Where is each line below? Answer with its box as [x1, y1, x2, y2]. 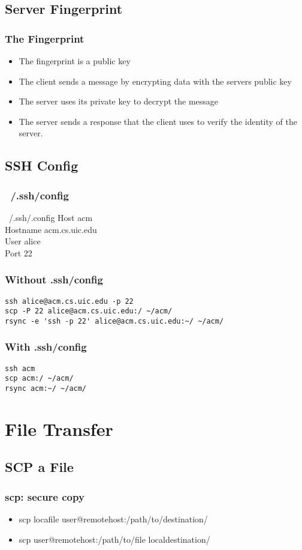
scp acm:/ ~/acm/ [5, 374, 74, 383]
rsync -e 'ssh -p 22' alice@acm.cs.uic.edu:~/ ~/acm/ [5, 316, 224, 325]
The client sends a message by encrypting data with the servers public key [19, 74, 292, 87]
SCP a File [5, 458, 74, 476]
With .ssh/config [5, 339, 87, 354]
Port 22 [5, 246, 32, 259]
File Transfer [5, 416, 113, 441]
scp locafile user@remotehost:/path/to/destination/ [19, 513, 208, 525]
